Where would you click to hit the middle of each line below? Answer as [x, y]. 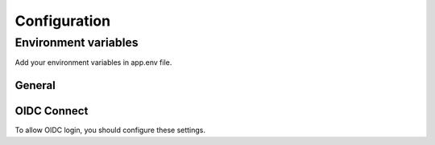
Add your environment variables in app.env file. [93, 62]
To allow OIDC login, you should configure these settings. [110, 130]
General [35, 85]
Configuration [63, 21]
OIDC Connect [52, 111]
